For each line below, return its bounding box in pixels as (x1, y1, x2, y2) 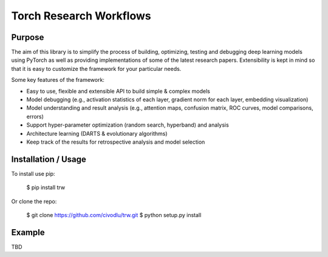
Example (11, 227, 45, 238)
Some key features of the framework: (11, 76, 104, 84)
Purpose (11, 32, 44, 42)
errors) (26, 113, 44, 120)
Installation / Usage (11, 154, 86, 164)
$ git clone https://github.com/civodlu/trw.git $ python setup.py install (26, 212, 202, 219)
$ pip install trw (26, 184, 66, 191)
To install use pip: (11, 170, 55, 177)
